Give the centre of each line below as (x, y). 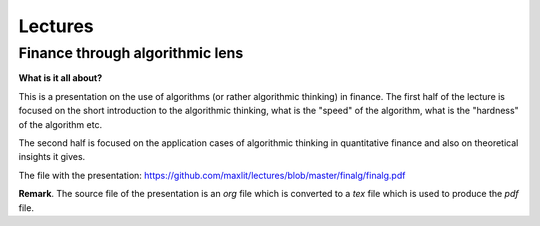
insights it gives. (52, 157)
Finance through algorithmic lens (131, 53)
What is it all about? (60, 78)
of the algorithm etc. (60, 124)
